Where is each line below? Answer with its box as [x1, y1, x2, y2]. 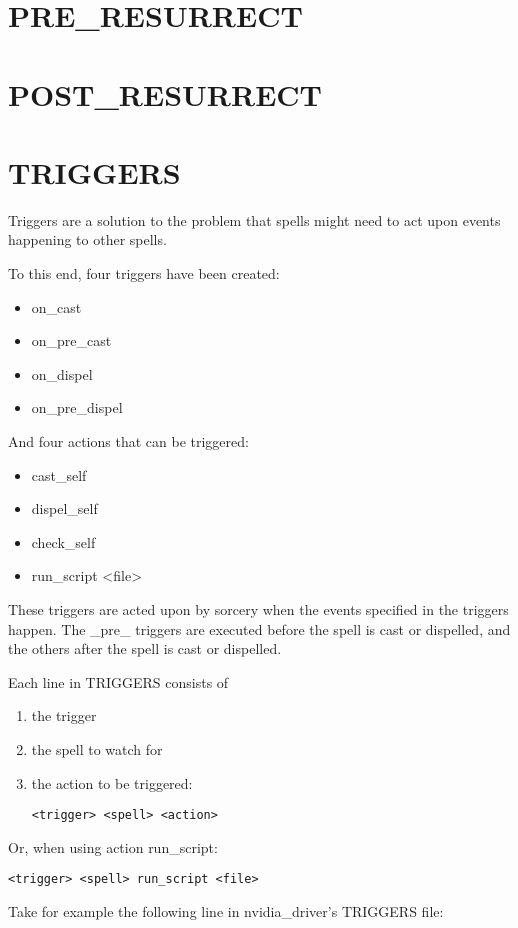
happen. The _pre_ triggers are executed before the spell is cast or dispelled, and [8, 618, 511, 639]
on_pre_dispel [31, 397, 123, 418]
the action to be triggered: [31, 772, 193, 793]
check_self [31, 531, 96, 552]
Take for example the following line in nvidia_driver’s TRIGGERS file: [8, 901, 444, 922]
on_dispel [31, 363, 93, 384]
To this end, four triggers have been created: [8, 263, 280, 284]
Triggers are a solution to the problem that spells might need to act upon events [8, 209, 501, 230]
